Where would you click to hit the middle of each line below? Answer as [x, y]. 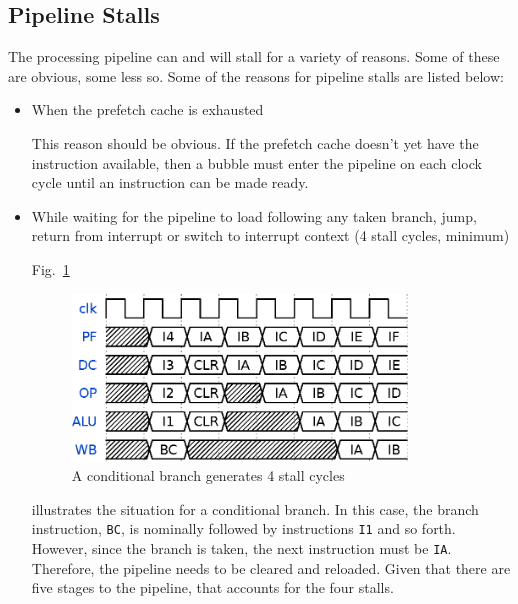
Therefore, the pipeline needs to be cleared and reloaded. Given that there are [271, 567]
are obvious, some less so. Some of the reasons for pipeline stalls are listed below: [256, 75]
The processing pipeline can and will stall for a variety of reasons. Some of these [254, 56]
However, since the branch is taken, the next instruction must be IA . [241, 547]
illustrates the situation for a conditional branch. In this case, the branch [255, 508]
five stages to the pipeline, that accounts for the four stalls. [212, 587]
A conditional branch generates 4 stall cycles [208, 475]
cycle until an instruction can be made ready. [170, 182]
